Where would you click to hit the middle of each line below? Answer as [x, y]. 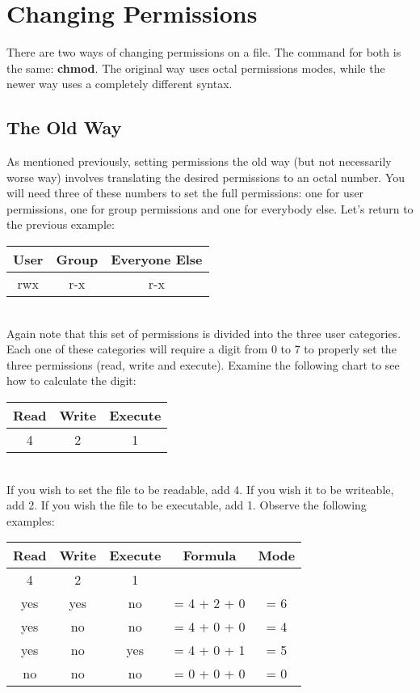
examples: [31, 520]
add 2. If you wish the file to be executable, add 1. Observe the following [187, 505]
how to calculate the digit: [71, 380]
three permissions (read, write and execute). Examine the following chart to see [203, 364]
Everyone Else [157, 260]
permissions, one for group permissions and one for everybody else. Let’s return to [210, 208]
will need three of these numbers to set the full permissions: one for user [185, 193]
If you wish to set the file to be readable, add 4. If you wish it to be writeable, [200, 489]
